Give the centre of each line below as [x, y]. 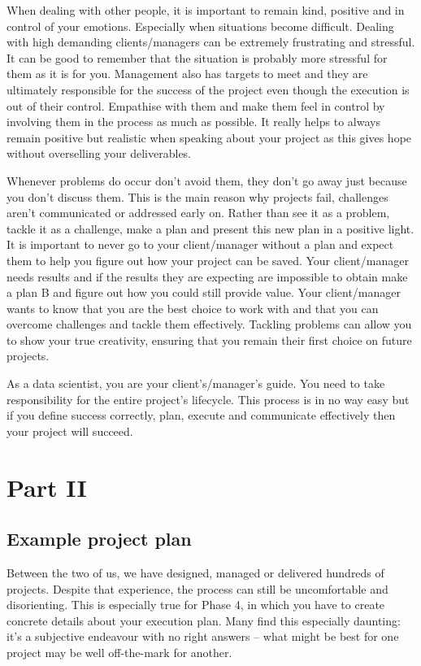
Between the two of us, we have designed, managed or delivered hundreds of [195, 573]
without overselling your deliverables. [99, 153]
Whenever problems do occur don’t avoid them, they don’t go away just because [207, 180]
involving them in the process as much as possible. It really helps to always [193, 122]
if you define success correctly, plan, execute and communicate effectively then [201, 415]
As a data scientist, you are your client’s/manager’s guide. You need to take [196, 383]
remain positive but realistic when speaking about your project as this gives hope [209, 137]
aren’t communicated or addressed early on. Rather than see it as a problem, [198, 213]
